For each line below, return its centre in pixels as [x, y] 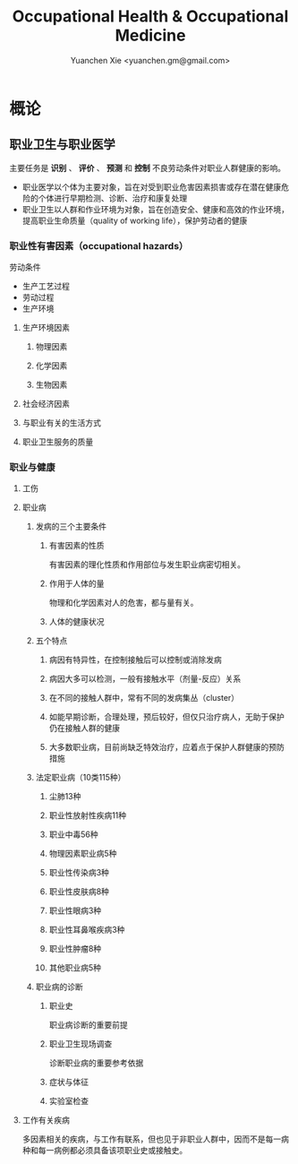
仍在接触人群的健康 [85, 729]
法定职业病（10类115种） [81, 778]
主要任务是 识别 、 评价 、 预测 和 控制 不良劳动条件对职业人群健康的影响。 [148, 168]
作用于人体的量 [77, 583]
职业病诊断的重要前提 [88, 1025]
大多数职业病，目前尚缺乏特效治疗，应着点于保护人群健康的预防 [166, 747]
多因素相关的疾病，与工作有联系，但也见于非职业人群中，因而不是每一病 [155, 1139]
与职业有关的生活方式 [61, 423]
